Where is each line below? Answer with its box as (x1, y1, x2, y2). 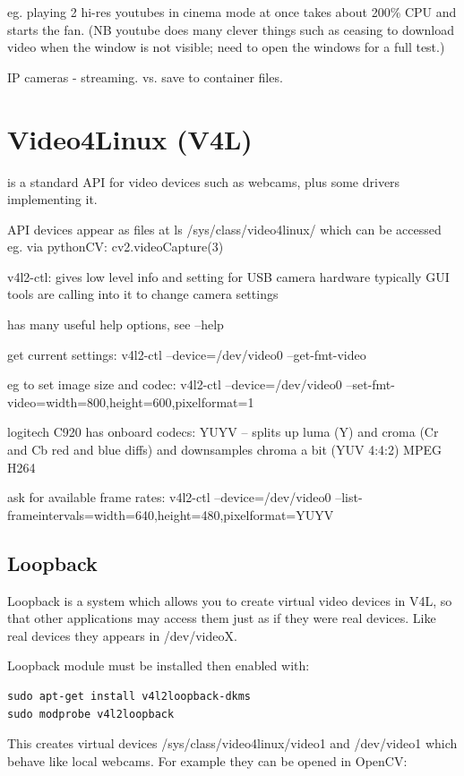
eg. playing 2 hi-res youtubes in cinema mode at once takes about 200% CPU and (7, 3, 457, 21)
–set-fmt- (346, 375, 395, 394)
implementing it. (7, 190, 98, 209)
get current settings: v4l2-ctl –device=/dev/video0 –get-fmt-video (7, 345, 366, 363)
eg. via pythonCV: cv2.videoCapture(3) (7, 237, 224, 256)
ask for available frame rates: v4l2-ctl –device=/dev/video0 (7, 488, 331, 507)
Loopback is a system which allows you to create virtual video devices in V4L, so (7, 591, 452, 610)
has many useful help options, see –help (7, 315, 224, 334)
